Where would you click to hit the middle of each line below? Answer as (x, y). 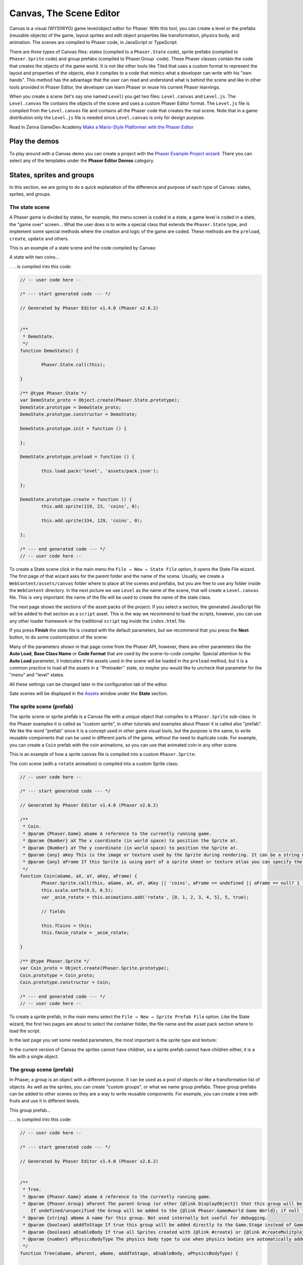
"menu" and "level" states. (37, 675)
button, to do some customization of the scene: (59, 637)
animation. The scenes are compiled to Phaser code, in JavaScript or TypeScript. (94, 43)
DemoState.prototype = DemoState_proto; (70, 407)
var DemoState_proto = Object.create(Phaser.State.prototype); (100, 400)
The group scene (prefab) (41, 1069)
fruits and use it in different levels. (45, 1101)
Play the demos (34, 141)
